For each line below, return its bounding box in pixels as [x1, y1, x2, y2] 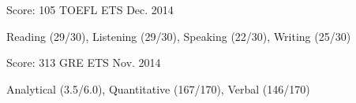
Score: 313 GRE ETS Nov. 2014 [6, 54, 161, 71]
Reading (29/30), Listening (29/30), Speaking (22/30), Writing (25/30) [6, 28, 351, 44]
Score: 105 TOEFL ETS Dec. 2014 [6, 2, 174, 17]
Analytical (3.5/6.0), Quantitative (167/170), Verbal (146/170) [6, 80, 310, 97]
